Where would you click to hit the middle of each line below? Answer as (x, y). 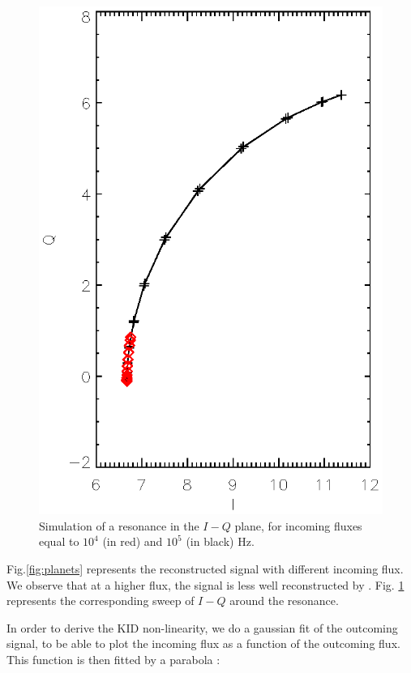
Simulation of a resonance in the (119, 525)
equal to (59, 541)
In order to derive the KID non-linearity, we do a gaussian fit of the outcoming (202, 627)
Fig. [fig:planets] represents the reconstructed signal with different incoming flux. (205, 569)
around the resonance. (284, 601)
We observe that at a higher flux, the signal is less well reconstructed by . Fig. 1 (205, 584)
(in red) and (133, 541)
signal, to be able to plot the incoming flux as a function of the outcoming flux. (203, 643)
